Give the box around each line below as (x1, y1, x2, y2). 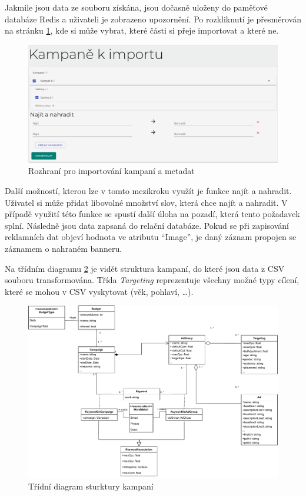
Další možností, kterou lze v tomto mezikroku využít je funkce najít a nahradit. (5, 184, 292, 196)
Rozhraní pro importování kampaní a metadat (28, 165, 195, 177)
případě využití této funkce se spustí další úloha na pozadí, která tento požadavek (5, 208, 300, 220)
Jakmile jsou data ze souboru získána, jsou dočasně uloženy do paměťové (5, 1, 268, 13)
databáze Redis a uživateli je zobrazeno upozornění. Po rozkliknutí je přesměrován (5, 12, 301, 25)
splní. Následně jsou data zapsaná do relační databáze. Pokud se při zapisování (5, 219, 289, 231)
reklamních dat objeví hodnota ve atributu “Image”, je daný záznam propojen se (5, 231, 297, 243)
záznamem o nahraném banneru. (5, 242, 122, 254)
